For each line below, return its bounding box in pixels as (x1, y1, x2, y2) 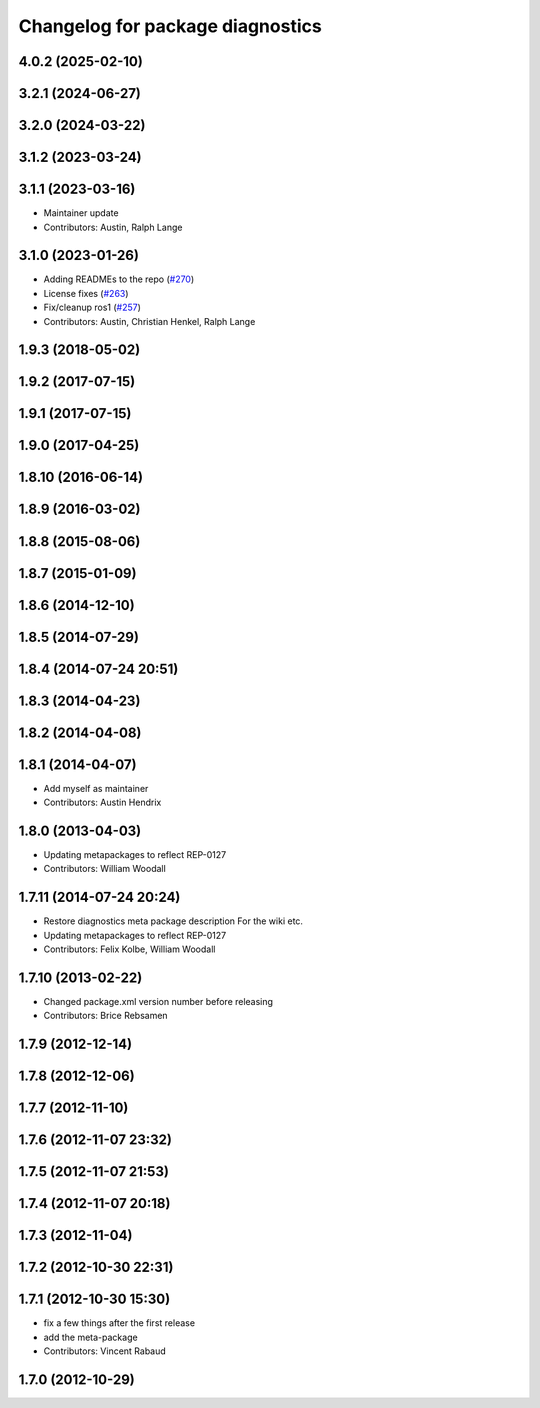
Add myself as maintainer (43, 782, 149, 794)
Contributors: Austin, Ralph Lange (43, 221, 183, 233)
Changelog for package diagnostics (18, 15, 322, 37)
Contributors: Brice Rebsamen (43, 1010, 169, 1022)
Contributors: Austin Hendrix (43, 796, 162, 809)
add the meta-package (43, 1331, 139, 1343)
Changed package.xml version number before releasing (43, 995, 274, 1007)
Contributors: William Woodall (43, 863, 167, 875)
